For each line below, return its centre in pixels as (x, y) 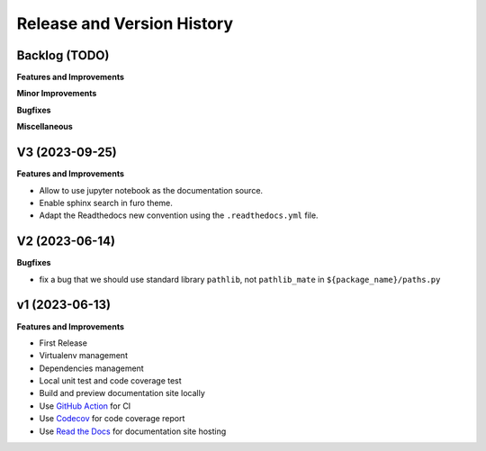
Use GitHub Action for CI (85, 406)
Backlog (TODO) (63, 55)
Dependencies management (91, 368)
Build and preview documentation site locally (122, 393)
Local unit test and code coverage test (110, 381)
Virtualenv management (83, 356)
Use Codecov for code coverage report (112, 419)
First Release (63, 343)
